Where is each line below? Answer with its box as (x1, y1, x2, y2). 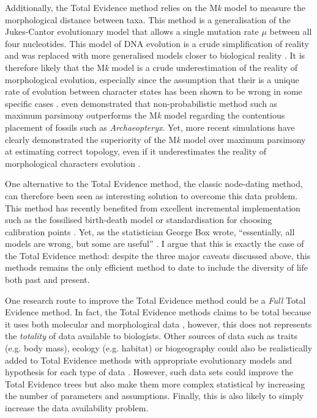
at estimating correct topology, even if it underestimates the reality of (5, 145, 266, 158)
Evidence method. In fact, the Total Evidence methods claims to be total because (5, 306, 311, 318)
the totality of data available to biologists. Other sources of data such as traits (5, 329, 297, 342)
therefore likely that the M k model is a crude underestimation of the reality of (5, 61, 298, 73)
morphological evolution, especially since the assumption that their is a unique (5, 73, 299, 86)
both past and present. (5, 273, 90, 286)
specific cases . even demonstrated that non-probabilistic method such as (5, 97, 278, 109)
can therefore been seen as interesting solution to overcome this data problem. (5, 189, 298, 202)
